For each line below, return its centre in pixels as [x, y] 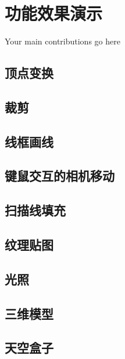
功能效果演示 [54, 13]
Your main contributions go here [63, 41]
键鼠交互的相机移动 [60, 176]
